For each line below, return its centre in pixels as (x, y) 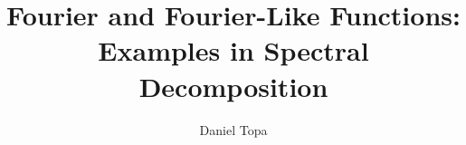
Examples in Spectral (233, 50)
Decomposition (233, 86)
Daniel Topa (233, 129)
